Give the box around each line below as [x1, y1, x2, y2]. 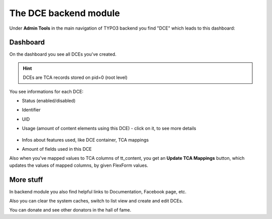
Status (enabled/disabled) [22, 98, 76, 104]
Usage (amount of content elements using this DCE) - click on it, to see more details [22, 126, 196, 132]
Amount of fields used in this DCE [22, 146, 92, 152]
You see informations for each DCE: [9, 88, 84, 94]
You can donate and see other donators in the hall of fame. [9, 207, 131, 213]
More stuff [9, 175, 43, 184]
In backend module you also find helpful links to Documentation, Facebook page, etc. [9, 188, 186, 194]
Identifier [22, 107, 41, 113]
